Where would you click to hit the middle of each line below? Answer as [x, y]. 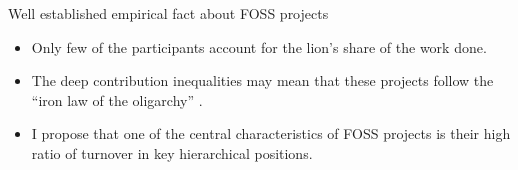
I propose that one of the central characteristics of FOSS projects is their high [271, 133]
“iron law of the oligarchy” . [117, 99]
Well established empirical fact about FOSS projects [168, 13]
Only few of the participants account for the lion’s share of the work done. [259, 46]
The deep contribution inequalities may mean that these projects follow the [262, 80]
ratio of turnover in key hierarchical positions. [172, 152]
